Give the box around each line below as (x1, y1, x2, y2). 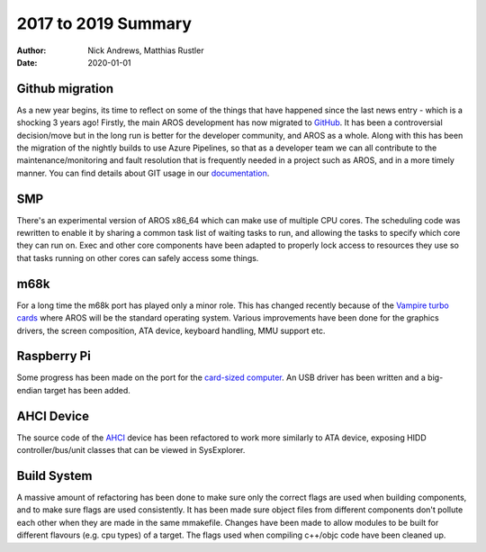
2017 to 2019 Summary (16, 14, 193, 33)
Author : (16, 45, 47, 56)
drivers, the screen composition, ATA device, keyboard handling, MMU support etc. (16, 325, 326, 336)
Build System (16, 468, 93, 484)
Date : (16, 57, 38, 68)
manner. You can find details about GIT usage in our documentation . (16, 167, 270, 178)
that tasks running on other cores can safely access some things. (16, 252, 259, 263)
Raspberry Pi (16, 348, 92, 364)
